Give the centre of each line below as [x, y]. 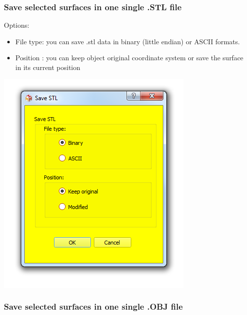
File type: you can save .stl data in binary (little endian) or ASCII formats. [128, 41]
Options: [17, 25]
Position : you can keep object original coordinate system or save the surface [129, 58]
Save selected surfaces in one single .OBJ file [93, 306]
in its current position [48, 67]
